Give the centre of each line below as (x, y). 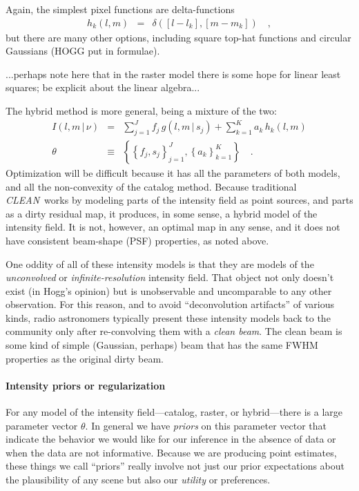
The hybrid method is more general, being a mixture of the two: (142, 110)
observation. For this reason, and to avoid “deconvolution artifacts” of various (170, 304)
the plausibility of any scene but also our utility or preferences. (138, 480)
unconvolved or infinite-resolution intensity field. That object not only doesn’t (170, 277)
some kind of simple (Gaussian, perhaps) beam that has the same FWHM (162, 345)
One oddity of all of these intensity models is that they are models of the (160, 263)
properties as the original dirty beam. (85, 358)
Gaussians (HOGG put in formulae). (83, 51)
